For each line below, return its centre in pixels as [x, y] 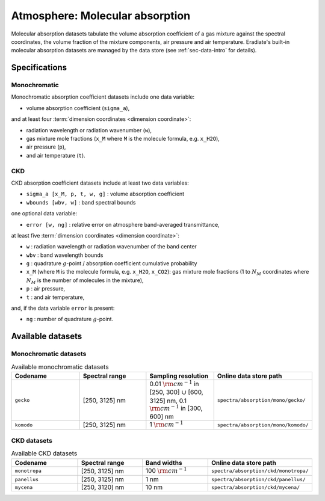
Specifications [39, 68]
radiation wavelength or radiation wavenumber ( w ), [89, 130]
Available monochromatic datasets [60, 367]
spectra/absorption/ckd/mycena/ [255, 487]
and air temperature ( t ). [56, 155]
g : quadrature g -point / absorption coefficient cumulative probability [112, 263]
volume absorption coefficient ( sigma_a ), [78, 108]
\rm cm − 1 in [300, [176, 407]
